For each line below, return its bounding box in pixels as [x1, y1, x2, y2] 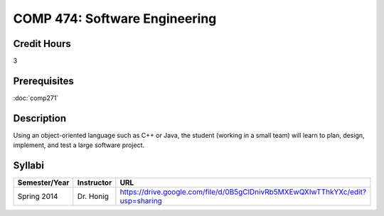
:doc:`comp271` [13, 93, 59, 102]
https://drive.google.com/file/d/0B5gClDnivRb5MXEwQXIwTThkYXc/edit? [119, 187, 366, 197]
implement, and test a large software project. [13, 141, 145, 149]
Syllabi [13, 160, 44, 172]
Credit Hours [13, 38, 71, 50]
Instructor [77, 178, 112, 188]
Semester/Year [17, 178, 70, 188]
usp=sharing [119, 196, 163, 206]
